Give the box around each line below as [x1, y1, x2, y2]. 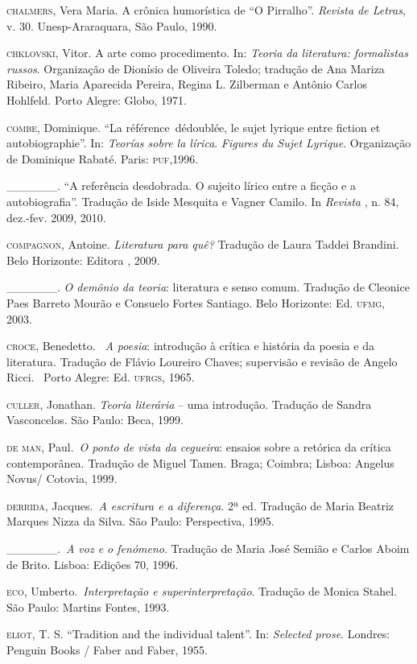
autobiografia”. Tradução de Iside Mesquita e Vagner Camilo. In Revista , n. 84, [6, 192, 399, 209]
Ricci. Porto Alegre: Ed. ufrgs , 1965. [6, 369, 195, 386]
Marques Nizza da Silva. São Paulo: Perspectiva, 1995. [6, 513, 275, 530]
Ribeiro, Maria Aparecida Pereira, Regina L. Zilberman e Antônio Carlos [6, 76, 367, 93]
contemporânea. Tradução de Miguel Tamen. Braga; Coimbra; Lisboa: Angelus [6, 454, 394, 471]
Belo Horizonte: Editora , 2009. [6, 251, 160, 268]
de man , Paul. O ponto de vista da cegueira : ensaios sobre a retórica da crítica [6, 439, 391, 456]
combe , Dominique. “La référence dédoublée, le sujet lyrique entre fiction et [6, 118, 381, 135]
